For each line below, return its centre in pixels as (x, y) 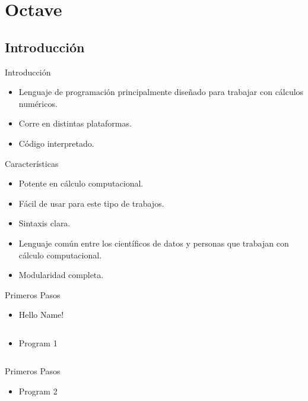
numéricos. (38, 103)
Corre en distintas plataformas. (75, 123)
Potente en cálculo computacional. (81, 183)
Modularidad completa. (61, 275)
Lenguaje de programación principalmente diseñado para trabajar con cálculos (161, 92)
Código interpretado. (56, 143)
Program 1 (38, 342)
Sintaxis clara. (45, 223)
